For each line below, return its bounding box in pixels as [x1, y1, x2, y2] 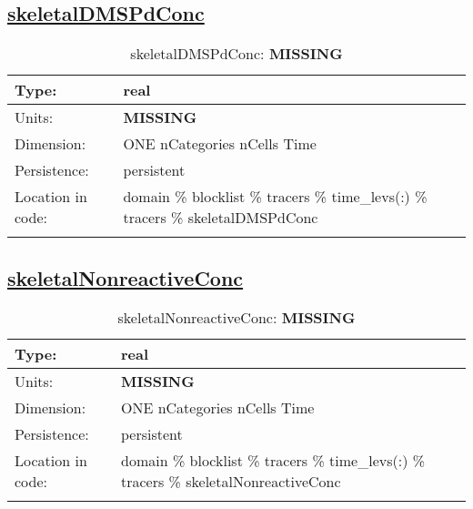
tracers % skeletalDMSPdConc [123, 207, 318, 229]
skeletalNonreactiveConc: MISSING [117, 307, 356, 329]
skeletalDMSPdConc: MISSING [130, 43, 343, 65]
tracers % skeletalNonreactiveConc [120, 471, 341, 493]
